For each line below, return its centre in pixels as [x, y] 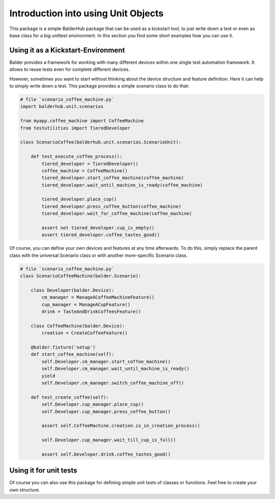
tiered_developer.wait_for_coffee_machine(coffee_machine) [117, 214]
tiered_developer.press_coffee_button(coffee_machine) [112, 206]
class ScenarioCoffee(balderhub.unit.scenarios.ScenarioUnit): [101, 142]
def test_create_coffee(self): [70, 397]
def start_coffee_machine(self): [73, 354]
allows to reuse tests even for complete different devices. [70, 69]
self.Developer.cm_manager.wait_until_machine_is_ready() [115, 369]
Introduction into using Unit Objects [87, 13]
